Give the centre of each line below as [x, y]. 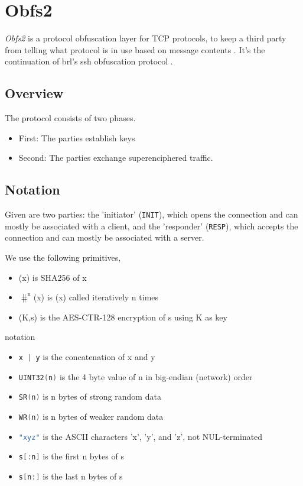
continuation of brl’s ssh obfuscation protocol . [89, 61]
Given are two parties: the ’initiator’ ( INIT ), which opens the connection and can [151, 214]
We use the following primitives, [63, 257]
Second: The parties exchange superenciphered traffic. [116, 158]
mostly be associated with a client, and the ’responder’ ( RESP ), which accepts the [151, 226]
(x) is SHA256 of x [53, 277]
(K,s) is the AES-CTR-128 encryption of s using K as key [123, 317]
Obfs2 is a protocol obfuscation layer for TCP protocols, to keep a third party [146, 38]
